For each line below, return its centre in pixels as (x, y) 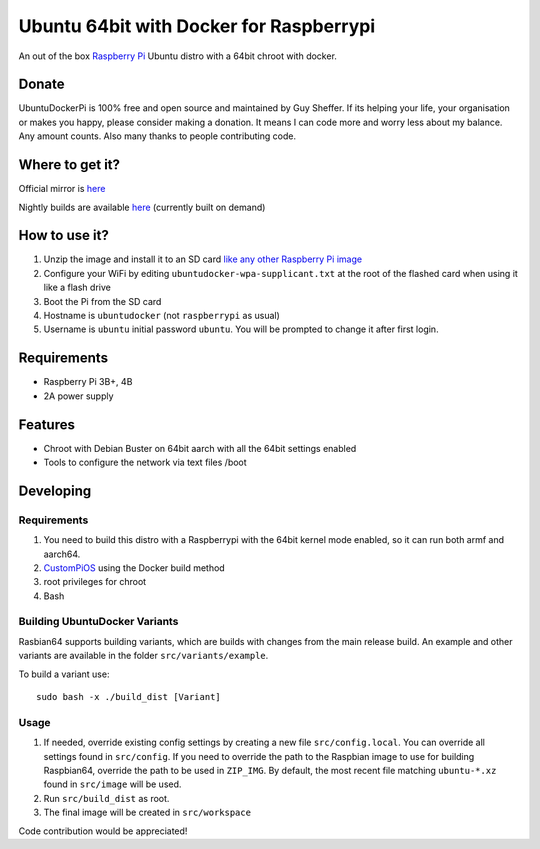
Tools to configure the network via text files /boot (145, 462)
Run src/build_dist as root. (106, 798)
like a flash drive (77, 287)
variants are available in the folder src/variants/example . (143, 656)
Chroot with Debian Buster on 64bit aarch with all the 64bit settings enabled (200, 448)
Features (46, 424)
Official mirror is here (62, 189)
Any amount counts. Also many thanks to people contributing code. (157, 136)
